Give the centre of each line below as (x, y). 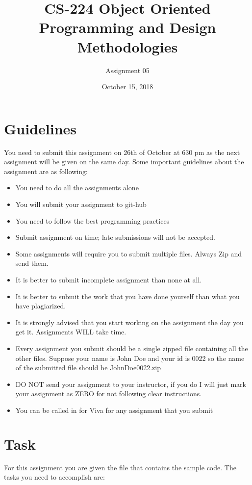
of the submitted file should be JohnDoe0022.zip (88, 368)
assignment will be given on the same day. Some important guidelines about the (124, 162)
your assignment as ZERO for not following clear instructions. (109, 394)
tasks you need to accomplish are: (54, 477)
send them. (32, 263)
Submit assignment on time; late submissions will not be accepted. (115, 237)
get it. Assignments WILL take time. (71, 332)
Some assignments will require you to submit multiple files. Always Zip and (129, 253)
